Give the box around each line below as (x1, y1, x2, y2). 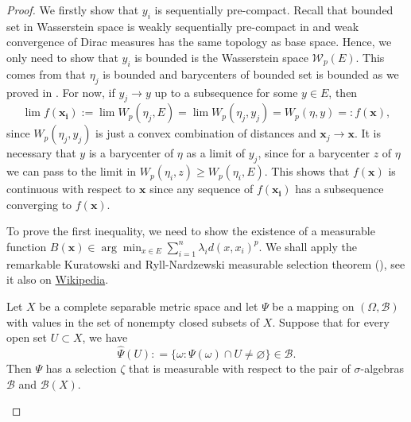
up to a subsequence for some (154, 83, 298, 100)
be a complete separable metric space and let (39, 297, 258, 314)
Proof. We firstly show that (6, 2, 139, 17)
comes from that (6, 65, 87, 82)
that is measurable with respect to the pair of (129, 359, 351, 376)
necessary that (6, 145, 76, 161)
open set (6, 329, 48, 346)
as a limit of (186, 145, 246, 161)
